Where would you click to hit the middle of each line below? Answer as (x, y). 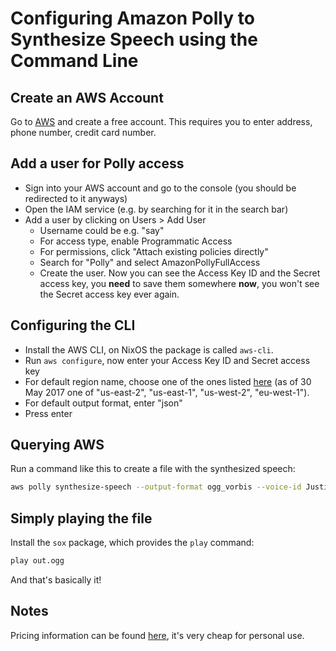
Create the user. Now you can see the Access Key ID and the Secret (180, 273)
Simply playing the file (81, 518)
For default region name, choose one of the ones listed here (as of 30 (168, 381)
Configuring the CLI (73, 325)
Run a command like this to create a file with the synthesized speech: (153, 469)
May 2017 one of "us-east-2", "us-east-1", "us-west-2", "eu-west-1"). (167, 392)
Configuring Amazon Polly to (132, 18)
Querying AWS (57, 445)
